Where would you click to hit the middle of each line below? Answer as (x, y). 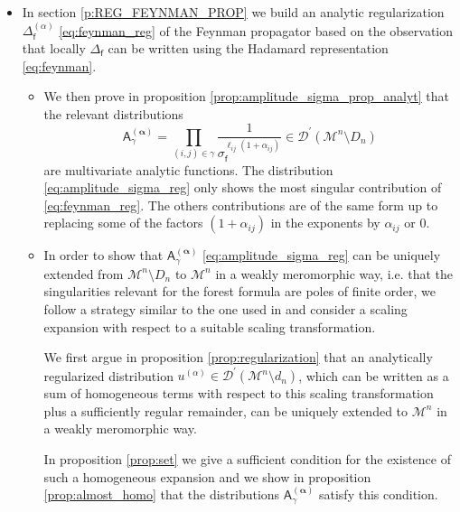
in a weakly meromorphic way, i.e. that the (334, 273)
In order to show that (103, 255)
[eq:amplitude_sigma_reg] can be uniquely (322, 255)
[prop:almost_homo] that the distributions (162, 494)
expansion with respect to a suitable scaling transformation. (210, 326)
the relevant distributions (113, 113)
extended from (84, 273)
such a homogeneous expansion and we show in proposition (207, 476)
